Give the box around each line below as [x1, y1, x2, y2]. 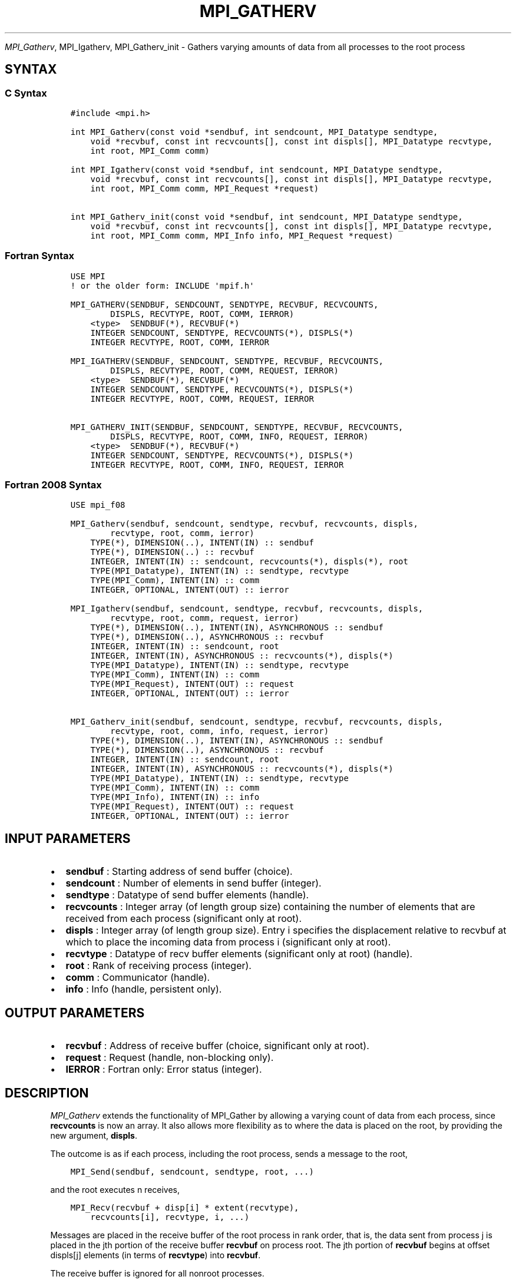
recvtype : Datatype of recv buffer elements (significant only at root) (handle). [65, 948, 413, 960]
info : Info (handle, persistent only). [65, 983, 222, 996]
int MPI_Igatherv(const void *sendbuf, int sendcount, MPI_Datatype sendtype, [70, 164, 443, 174]
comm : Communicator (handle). [65, 971, 210, 984]
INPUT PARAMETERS [5, 831, 131, 846]
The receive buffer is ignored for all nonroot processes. [50, 1268, 264, 1278]
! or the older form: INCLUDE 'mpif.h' [70, 280, 254, 290]
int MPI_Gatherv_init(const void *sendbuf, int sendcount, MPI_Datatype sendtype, [70, 211, 463, 221]
